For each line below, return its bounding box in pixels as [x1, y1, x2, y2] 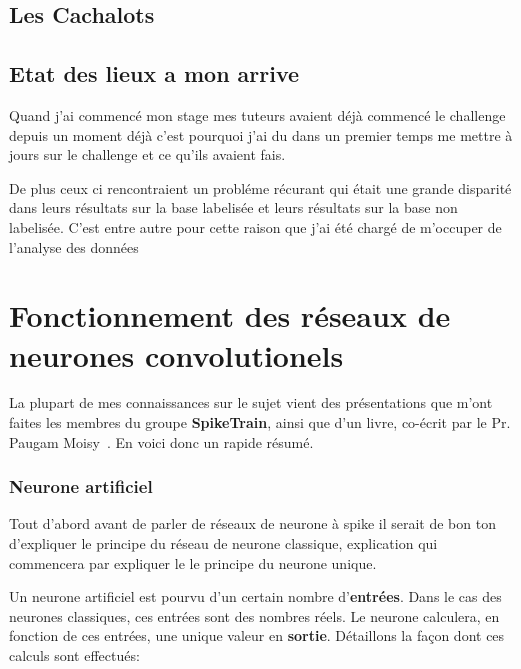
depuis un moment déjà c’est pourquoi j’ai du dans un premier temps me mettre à [9, 124, 513, 145]
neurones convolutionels [9, 334, 344, 375]
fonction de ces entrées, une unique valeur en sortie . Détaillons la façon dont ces [9, 625, 505, 646]
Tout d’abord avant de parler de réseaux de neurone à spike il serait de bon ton [9, 513, 496, 534]
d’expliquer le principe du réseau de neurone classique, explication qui [9, 533, 438, 554]
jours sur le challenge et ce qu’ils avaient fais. [9, 144, 286, 165]
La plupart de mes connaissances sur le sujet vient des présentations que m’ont [9, 392, 493, 413]
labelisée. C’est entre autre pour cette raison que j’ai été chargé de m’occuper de [9, 216, 502, 237]
